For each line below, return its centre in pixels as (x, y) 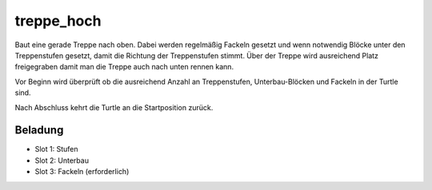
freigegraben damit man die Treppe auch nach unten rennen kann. (124, 67)
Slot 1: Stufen (56, 149)
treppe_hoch (58, 21)
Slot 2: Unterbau (62, 160)
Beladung (39, 131)
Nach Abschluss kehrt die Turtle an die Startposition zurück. (114, 107)
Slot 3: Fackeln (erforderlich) (82, 172)
